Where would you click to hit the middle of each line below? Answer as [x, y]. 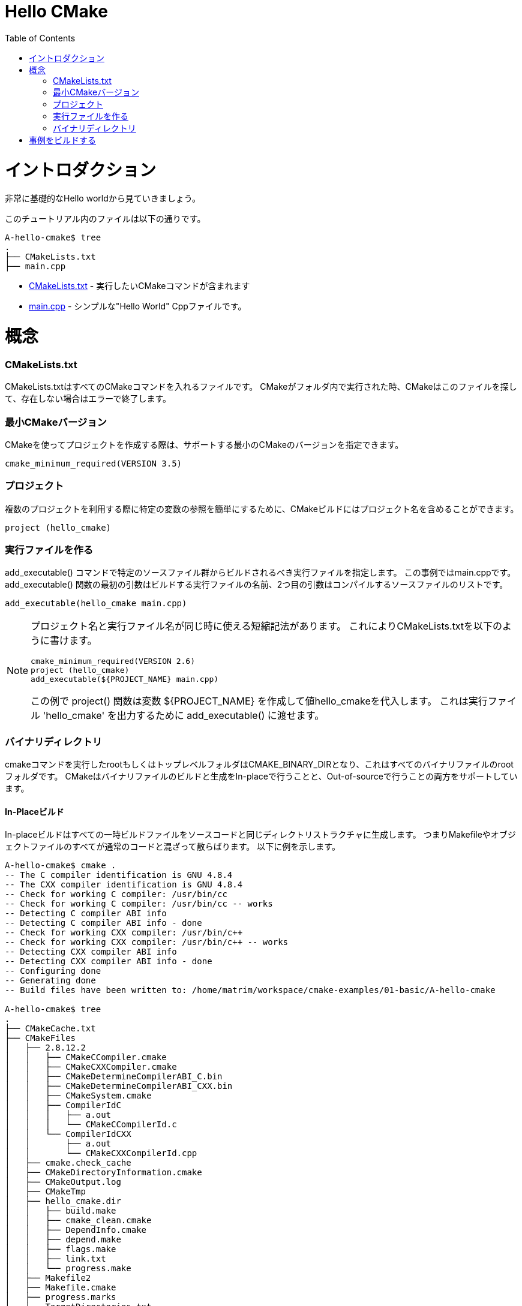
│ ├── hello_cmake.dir [63, 1201]
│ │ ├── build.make [61, 1211]
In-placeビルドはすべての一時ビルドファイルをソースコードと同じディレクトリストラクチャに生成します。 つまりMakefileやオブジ [260, 835]
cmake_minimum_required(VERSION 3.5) [94, 463]
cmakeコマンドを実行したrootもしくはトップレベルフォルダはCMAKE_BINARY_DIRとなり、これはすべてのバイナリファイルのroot [259, 765]
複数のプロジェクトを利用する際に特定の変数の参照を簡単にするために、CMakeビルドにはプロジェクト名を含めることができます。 [262, 508]
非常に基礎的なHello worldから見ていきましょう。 [103, 198]
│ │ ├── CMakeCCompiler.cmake [86, 1057]
